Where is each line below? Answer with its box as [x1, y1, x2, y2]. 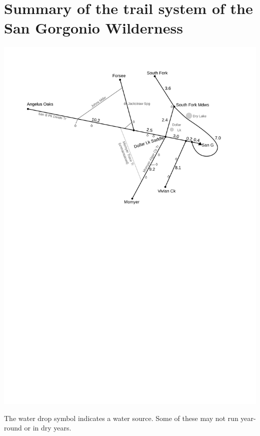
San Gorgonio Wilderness [4, 18, 183, 38]
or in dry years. [24, 422, 71, 433]
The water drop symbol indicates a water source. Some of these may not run [4, 412, 238, 423]
